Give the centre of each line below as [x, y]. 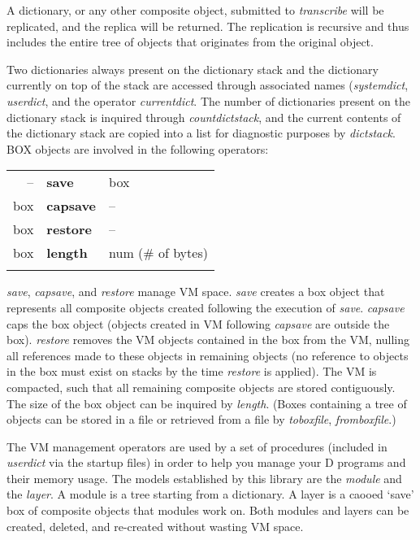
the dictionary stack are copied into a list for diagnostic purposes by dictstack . [201, 133]
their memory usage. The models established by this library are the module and [204, 478]
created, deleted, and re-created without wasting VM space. [155, 526]
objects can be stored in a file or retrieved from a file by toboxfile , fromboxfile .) [201, 419]
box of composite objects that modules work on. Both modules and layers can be [208, 510]
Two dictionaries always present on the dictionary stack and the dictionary [193, 69]
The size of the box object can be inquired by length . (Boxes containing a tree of [207, 403]
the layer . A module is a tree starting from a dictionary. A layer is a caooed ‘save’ [210, 494]
